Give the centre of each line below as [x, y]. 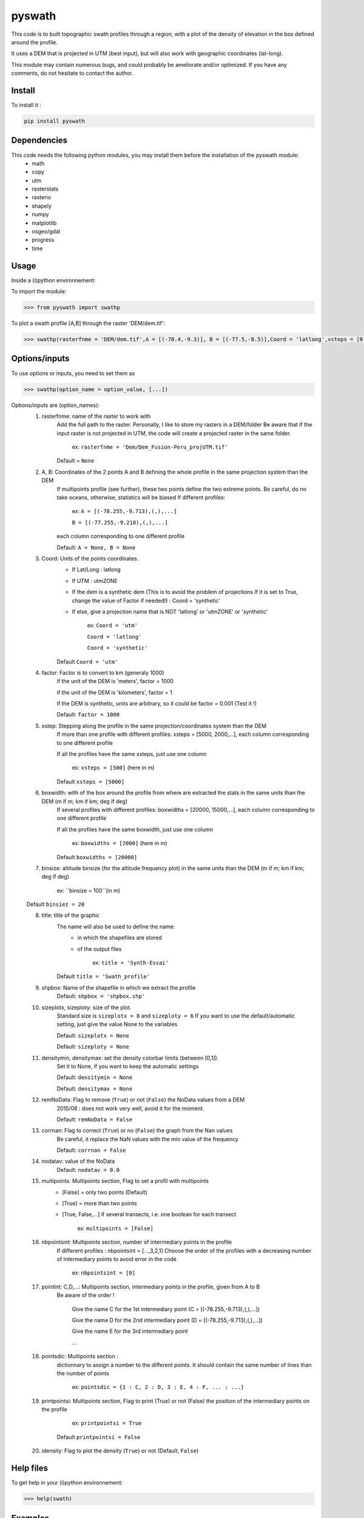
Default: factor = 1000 [88, 715]
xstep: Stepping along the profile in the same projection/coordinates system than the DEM [154, 726]
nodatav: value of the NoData [78, 1161]
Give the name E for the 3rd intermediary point [130, 1331]
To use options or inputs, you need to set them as [73, 373]
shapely [42, 206]
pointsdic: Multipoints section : [80, 1356]
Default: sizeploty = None [93, 1047]
